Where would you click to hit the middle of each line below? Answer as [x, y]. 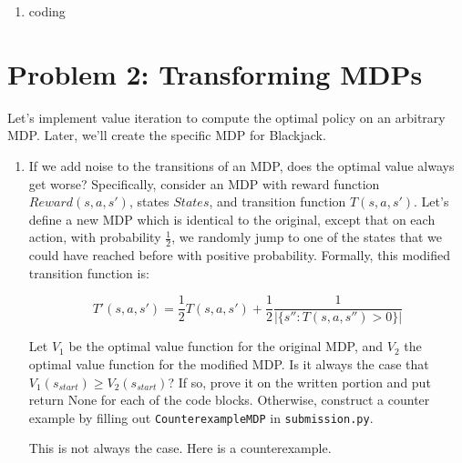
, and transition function [277, 201]
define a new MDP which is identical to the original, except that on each [232, 219]
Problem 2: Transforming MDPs [215, 73]
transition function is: [89, 272]
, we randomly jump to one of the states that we [307, 237]
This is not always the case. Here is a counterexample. [180, 448]
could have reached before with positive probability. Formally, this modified [239, 255]
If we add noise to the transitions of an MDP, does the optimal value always [241, 165]
